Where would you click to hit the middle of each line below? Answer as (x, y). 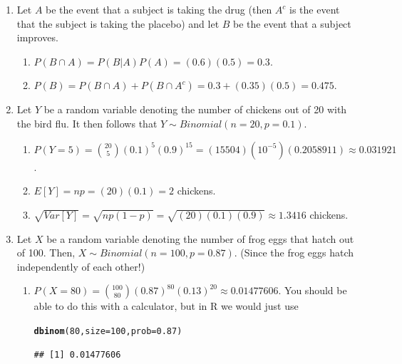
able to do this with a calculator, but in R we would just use (166, 306)
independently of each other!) (81, 266)
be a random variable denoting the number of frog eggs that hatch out (200, 238)
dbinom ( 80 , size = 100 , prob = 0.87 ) (108, 331)
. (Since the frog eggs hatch (294, 253)
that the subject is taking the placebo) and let (118, 23)
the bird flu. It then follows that (87, 123)
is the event (315, 9)
